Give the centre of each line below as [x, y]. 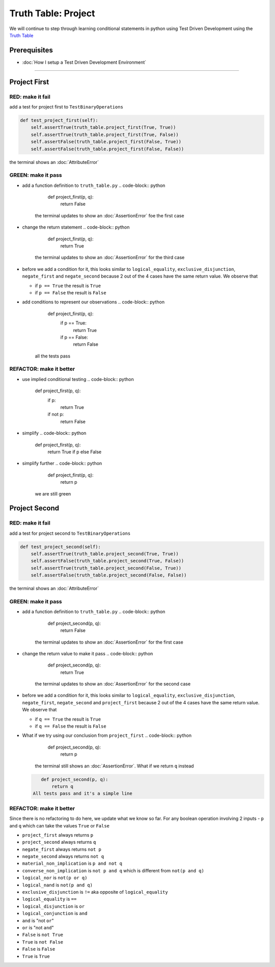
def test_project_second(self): [61, 547]
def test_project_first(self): [59, 120]
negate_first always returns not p [62, 849]
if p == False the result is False [71, 292]
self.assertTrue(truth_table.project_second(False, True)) [106, 568]
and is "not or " [38, 920]
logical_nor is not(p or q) [55, 878]
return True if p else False [75, 452]
